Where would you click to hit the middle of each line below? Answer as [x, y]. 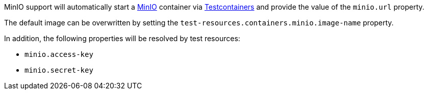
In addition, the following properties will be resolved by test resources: [122, 38]
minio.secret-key [59, 70]
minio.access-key [59, 54]
